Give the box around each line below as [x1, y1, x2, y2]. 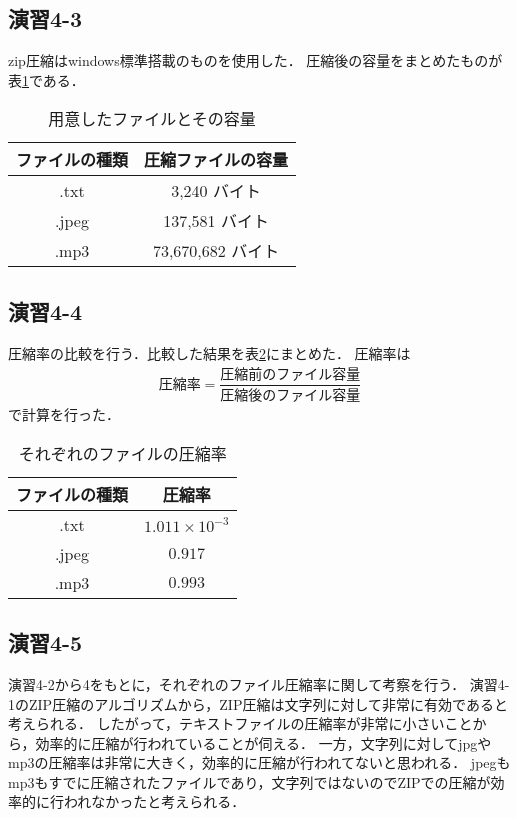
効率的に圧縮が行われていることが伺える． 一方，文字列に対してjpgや [35, 732, 492, 753]
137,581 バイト [163, 209, 269, 233]
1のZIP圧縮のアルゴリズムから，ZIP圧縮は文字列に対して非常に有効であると [8, 693, 508, 714]
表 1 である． [8, 69, 85, 90]
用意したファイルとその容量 [48, 107, 256, 131]
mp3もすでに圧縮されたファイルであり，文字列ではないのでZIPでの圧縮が [8, 771, 491, 792]
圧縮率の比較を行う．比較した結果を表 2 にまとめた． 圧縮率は [8, 342, 411, 363]
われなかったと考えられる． [63, 791, 246, 812]
